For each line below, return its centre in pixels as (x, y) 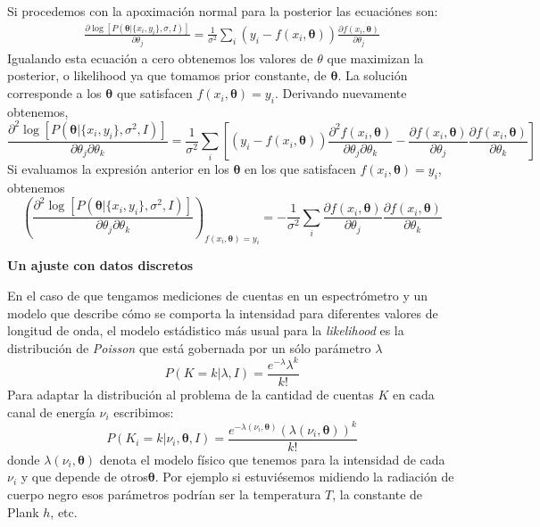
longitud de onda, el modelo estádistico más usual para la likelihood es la (206, 330)
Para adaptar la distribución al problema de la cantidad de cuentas (191, 395)
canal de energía (51, 412)
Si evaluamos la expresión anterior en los (118, 169)
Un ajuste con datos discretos (100, 265)
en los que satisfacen (300, 169)
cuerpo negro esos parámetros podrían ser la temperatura (164, 494)
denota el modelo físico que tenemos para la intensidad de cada (272, 459)
